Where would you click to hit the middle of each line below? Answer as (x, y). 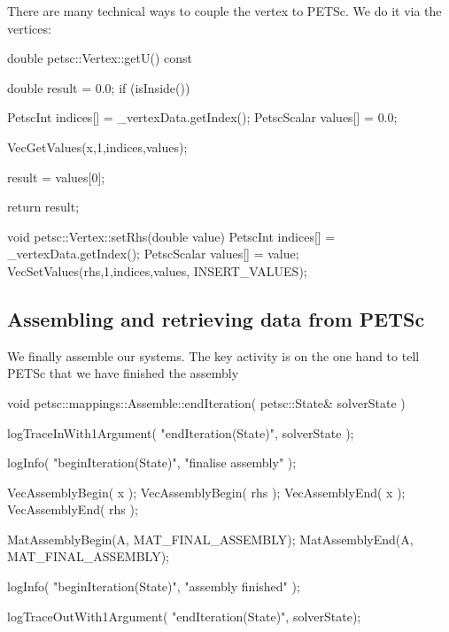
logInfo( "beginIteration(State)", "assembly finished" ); (154, 586)
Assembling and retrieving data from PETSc (216, 318)
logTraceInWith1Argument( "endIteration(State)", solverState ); (181, 432)
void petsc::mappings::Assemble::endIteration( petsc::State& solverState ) (206, 402)
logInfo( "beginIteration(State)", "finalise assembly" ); (152, 462)
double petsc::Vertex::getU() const (100, 58)
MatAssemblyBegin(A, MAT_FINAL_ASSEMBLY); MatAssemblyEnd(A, (210, 539)
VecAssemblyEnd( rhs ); (73, 509)
